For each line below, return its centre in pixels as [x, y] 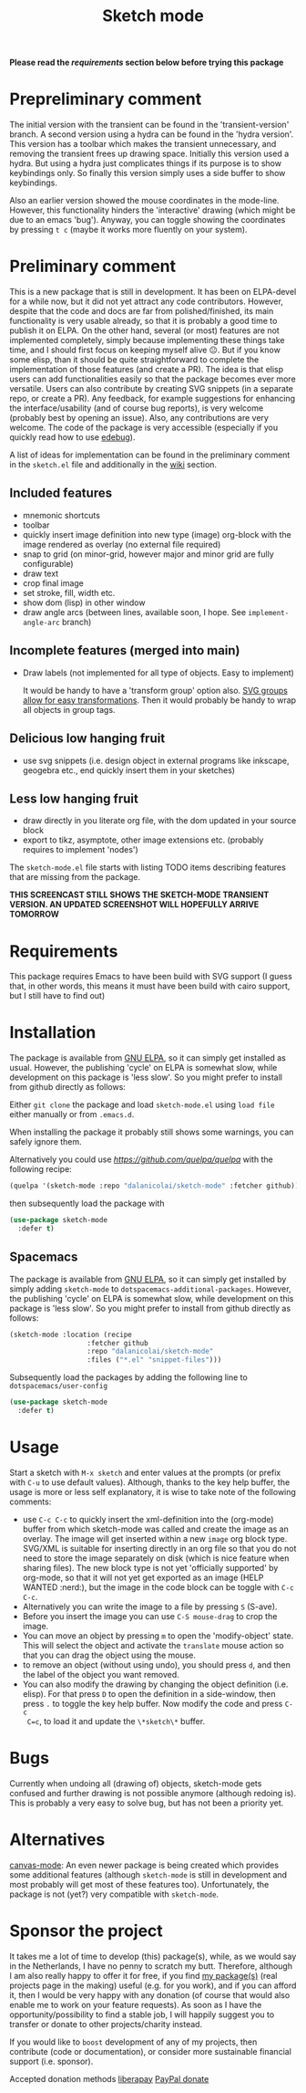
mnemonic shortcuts [61, 515]
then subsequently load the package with [87, 1203]
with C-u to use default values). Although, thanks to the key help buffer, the [150, 1482]
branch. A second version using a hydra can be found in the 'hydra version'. [152, 134]
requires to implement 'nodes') [80, 850]
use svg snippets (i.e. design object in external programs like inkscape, [156, 760]
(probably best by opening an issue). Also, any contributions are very [139, 418]
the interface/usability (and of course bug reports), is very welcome [137, 408]
